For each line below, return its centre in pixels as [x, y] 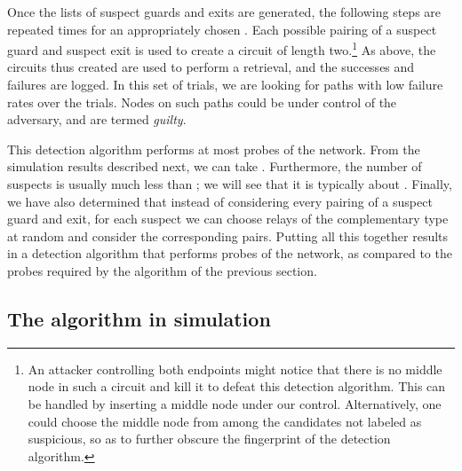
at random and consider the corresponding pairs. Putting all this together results [228, 235]
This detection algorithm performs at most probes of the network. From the [214, 149]
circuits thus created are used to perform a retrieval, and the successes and [211, 67]
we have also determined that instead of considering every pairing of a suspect [220, 201]
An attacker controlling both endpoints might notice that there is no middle [235, 369]
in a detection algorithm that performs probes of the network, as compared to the [230, 253]
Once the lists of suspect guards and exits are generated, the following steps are [224, 12]
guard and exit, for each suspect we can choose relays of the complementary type [228, 219]
